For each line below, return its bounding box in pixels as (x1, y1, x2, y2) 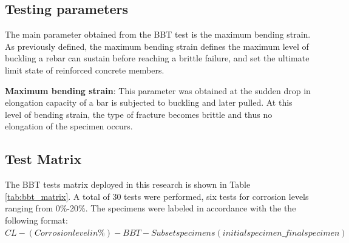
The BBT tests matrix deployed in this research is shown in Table (5, 178, 251, 191)
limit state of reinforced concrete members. (5, 63, 164, 76)
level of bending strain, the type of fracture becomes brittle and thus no (5, 108, 273, 120)
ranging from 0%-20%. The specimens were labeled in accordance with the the (5, 202, 296, 214)
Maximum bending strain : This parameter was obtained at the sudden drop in (5, 84, 311, 97)
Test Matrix (5, 149, 82, 168)
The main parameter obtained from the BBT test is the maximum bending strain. (5, 28, 311, 41)
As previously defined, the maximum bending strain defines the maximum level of (5, 39, 309, 52)
